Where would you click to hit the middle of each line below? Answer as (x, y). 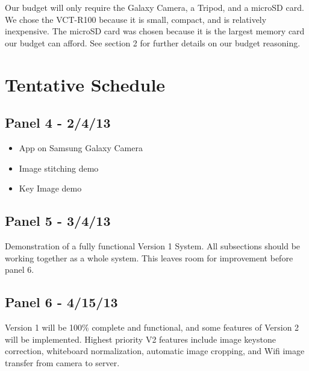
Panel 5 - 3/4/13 (58, 221)
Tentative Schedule (85, 84)
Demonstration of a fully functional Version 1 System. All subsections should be (153, 245)
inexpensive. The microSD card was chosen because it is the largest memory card (155, 31)
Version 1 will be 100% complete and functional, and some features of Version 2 (152, 327)
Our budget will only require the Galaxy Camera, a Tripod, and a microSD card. (154, 7)
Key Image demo (50, 188)
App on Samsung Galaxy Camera (81, 147)
